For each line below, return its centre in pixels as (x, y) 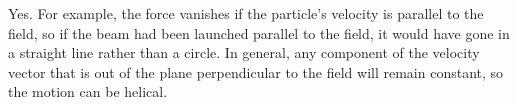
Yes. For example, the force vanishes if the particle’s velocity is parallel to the (246, 13)
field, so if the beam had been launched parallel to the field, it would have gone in (259, 32)
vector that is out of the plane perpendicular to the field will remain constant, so (256, 71)
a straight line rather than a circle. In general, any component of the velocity (244, 52)
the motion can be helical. (88, 91)
